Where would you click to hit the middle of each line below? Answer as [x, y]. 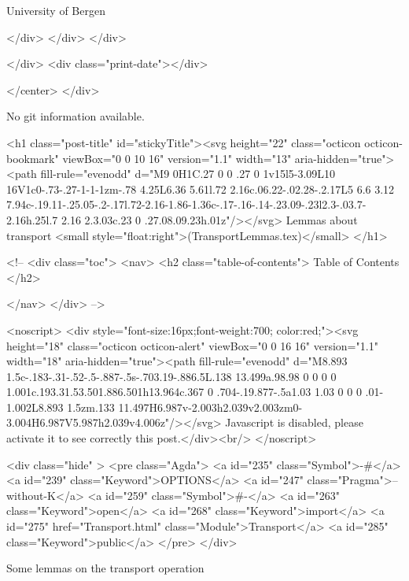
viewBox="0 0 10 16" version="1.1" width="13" [177, 158]
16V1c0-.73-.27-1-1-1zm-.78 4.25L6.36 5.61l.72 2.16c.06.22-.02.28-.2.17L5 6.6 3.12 [201, 189]
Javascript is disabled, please [294, 422]
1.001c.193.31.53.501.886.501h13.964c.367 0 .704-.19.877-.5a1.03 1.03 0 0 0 [184, 392]
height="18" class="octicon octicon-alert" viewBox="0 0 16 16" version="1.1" [192, 345]
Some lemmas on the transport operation [105, 568]
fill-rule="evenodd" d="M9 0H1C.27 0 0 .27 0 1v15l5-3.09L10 [188, 174]
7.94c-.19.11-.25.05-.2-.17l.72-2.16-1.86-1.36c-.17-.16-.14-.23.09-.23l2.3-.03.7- [186, 204]
